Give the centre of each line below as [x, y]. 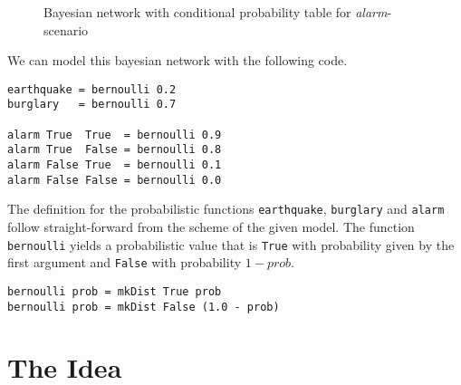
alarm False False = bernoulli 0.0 [115, 180]
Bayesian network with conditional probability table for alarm [216, 12]
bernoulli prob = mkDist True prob [115, 291]
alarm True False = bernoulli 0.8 [115, 150]
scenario [66, 29]
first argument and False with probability [125, 262]
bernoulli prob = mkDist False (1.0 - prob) [144, 307]
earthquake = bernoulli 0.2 [92, 89]
